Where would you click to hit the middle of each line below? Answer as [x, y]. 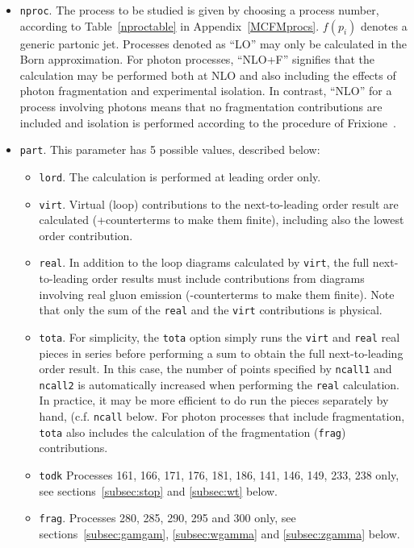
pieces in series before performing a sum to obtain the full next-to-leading [221, 353]
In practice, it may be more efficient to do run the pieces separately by [214, 400]
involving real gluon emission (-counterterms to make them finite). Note [217, 294]
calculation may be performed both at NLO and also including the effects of [208, 75]
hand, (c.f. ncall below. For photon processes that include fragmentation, [222, 416]
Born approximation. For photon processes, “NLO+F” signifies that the [197, 59]
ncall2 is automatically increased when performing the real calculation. [219, 384]
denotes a [384, 25]
